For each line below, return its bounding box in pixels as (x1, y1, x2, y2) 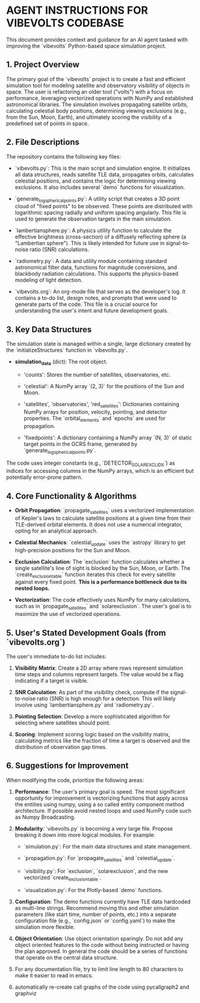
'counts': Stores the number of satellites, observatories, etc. (23, 371, 171, 378)
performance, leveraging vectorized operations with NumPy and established (6, 94, 193, 101)
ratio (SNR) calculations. (29, 246, 89, 253)
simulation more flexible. (14, 924, 76, 931)
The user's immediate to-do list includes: (6, 652, 107, 660)
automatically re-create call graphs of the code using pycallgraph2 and (14, 983, 189, 990)
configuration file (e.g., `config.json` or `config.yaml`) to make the (14, 917, 176, 924)
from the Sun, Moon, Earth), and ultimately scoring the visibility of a (6, 113, 172, 120)
